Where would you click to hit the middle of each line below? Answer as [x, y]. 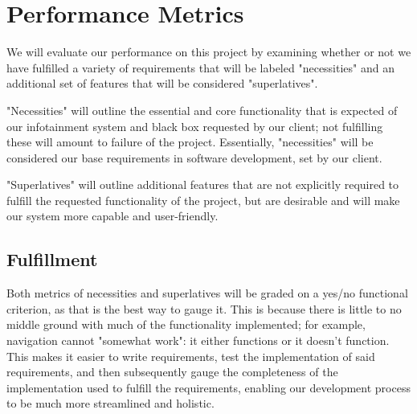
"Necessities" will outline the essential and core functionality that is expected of [202, 110]
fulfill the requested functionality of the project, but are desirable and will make [203, 200]
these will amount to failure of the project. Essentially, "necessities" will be [190, 142]
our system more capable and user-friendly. [112, 216]
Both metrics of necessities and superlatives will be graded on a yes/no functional [207, 293]
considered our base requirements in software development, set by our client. [194, 157]
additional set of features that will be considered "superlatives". [162, 83]
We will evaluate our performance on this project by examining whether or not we [209, 52]
